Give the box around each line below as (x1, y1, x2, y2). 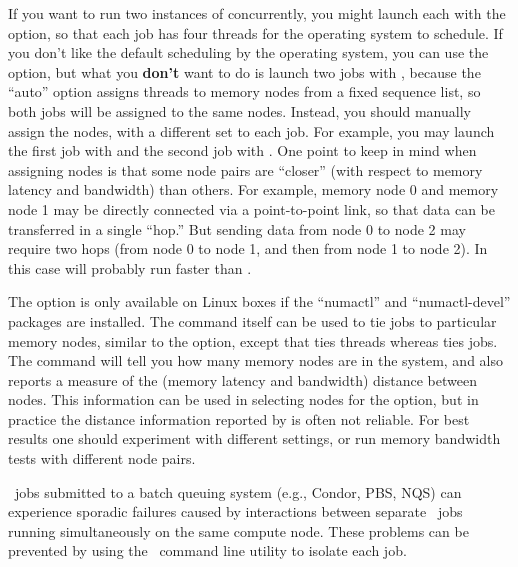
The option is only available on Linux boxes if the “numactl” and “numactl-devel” (8, 291, 511, 312)
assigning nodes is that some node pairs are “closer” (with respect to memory (8, 159, 483, 180)
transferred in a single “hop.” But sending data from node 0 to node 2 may (8, 218, 466, 239)
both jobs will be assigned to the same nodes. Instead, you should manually (8, 100, 471, 121)
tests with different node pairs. (8, 448, 196, 469)
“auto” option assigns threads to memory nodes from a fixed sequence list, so (8, 81, 481, 102)
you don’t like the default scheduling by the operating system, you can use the (8, 42, 489, 63)
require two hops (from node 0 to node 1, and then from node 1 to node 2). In (8, 238, 488, 259)
